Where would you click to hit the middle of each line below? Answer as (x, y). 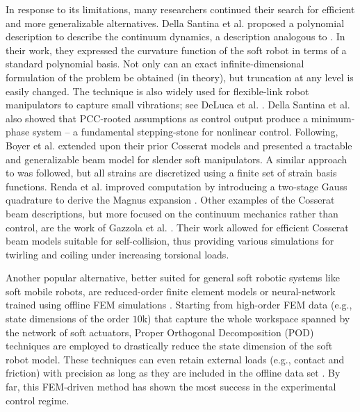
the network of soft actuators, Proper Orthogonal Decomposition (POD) (160, 332)
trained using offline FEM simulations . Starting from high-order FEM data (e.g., (179, 305)
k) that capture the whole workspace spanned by (246, 319)
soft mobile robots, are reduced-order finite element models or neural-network (171, 291)
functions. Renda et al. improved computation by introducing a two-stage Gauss (177, 186)
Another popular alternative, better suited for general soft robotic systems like (173, 278)
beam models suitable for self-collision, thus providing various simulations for (170, 241)
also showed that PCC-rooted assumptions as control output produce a (157, 118)
